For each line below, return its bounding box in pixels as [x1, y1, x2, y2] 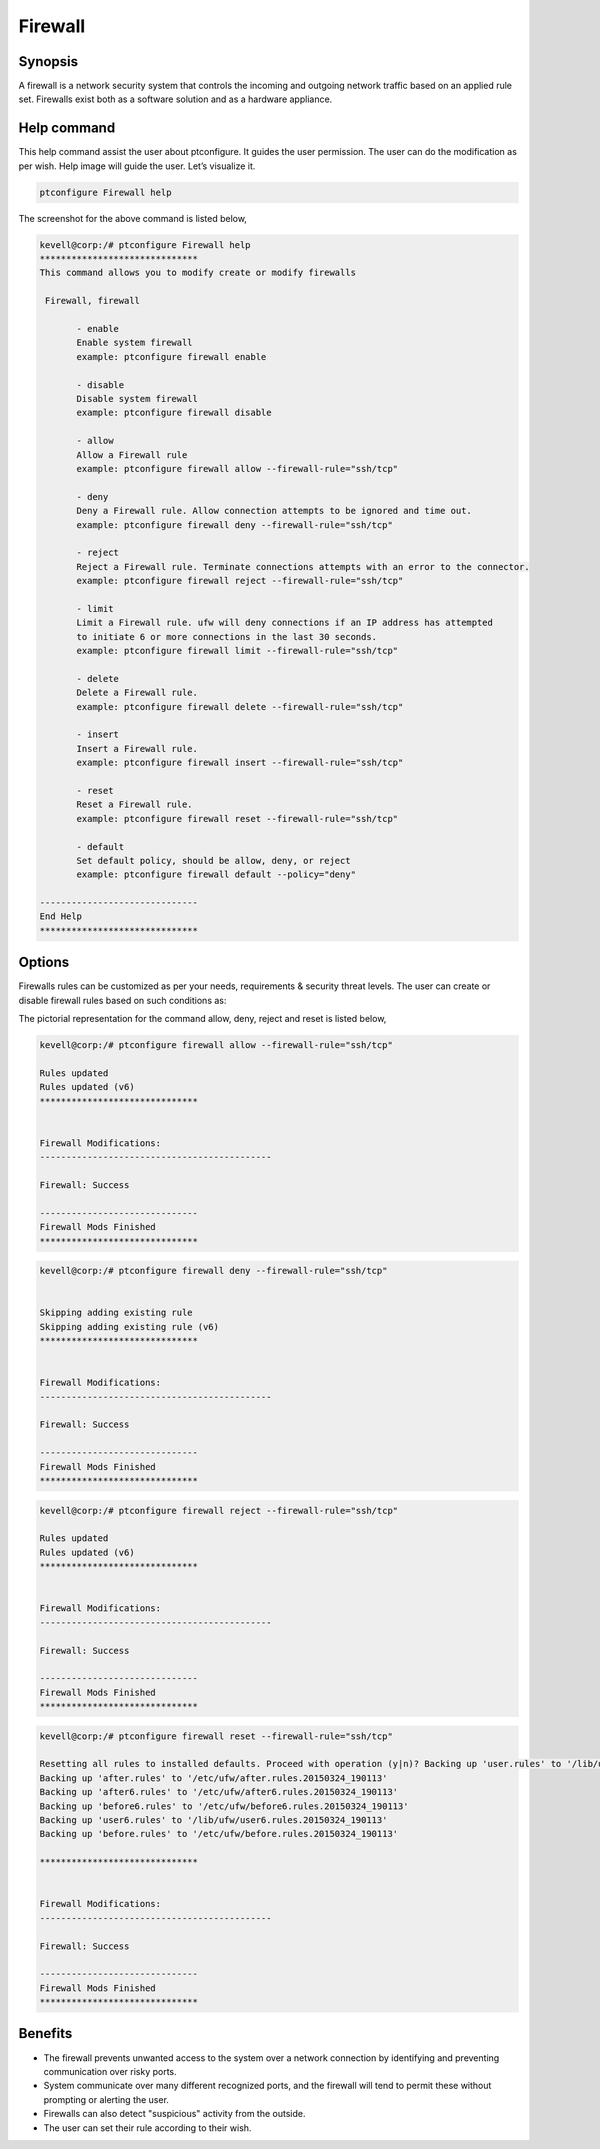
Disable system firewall [76, 393, 199, 404]
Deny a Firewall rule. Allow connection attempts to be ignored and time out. [76, 505, 472, 517]
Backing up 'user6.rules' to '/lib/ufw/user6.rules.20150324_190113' [39, 1814, 388, 1825]
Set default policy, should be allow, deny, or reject [76, 855, 351, 866]
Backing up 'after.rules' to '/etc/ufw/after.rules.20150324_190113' [39, 1772, 388, 1784]
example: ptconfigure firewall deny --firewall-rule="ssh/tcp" [76, 519, 394, 530]
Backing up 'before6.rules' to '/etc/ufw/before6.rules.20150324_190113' [39, 1800, 409, 1812]
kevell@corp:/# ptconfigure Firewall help [39, 239, 251, 250]
